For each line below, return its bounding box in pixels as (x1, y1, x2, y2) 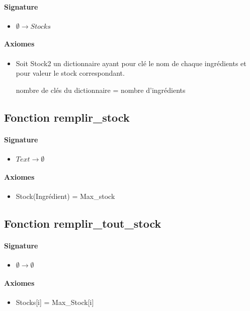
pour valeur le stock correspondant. (16, 68, 125, 78)
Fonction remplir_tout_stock (4, 215, 161, 231)
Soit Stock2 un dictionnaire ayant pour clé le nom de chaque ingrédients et (16, 58, 246, 68)
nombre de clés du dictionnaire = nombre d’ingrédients (16, 84, 186, 95)
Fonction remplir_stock (4, 109, 130, 125)
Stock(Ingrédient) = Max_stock (16, 190, 115, 201)
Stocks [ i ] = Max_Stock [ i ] (16, 296, 94, 307)
